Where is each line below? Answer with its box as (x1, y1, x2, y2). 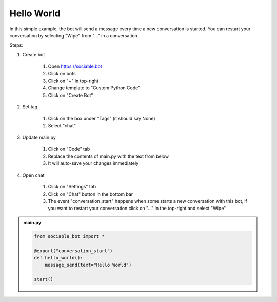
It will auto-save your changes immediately (48, 160, 139, 166)
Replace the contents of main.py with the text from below (48, 153, 169, 159)
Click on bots (48, 70, 76, 77)
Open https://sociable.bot (48, 63, 102, 69)
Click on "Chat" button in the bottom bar (48, 191, 133, 197)
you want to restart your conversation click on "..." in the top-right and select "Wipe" (48, 205, 226, 212)
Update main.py (22, 134, 56, 141)
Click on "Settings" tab (48, 184, 96, 190)
